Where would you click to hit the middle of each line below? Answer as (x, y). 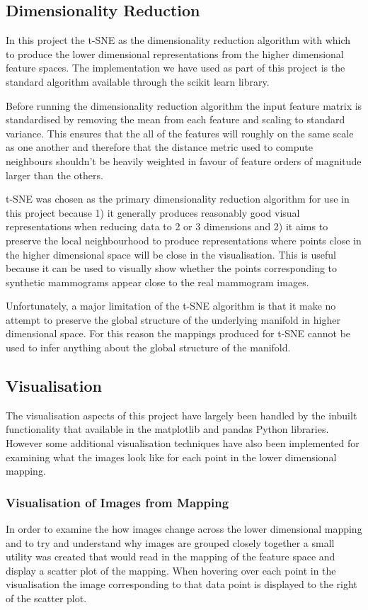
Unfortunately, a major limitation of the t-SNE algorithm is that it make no (171, 306)
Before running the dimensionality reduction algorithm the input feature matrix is (184, 105)
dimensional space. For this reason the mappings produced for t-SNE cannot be (178, 333)
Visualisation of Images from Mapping (117, 502)
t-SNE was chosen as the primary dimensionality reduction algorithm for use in (178, 199)
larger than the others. (54, 175)
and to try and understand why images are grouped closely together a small (170, 542)
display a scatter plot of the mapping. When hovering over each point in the (171, 570)
